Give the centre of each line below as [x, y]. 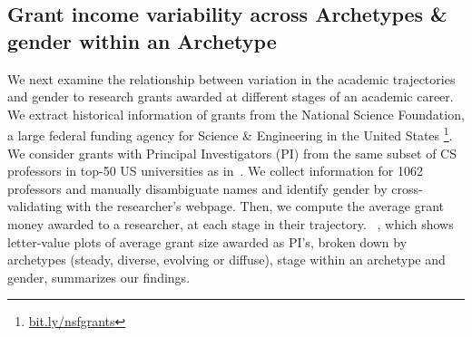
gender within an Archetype [142, 40]
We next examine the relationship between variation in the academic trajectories [231, 78]
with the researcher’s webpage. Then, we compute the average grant [255, 206]
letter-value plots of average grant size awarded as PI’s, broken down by [207, 241]
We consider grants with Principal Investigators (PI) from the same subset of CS [232, 153]
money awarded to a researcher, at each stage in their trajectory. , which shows [231, 224]
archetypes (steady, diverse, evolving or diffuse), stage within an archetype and [226, 260]
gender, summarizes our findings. [99, 277]
